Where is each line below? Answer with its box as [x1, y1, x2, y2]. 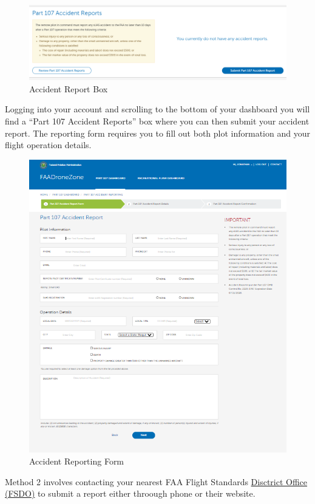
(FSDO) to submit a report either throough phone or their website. [5, 487, 256, 500]
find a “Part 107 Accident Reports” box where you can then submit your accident [5, 115, 310, 127]
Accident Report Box [29, 82, 108, 95]
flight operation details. [5, 138, 92, 151]
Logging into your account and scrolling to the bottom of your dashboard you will [5, 103, 310, 115]
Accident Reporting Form [29, 455, 124, 468]
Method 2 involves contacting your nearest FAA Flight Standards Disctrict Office [5, 475, 308, 488]
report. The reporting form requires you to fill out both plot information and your [5, 126, 310, 139]
